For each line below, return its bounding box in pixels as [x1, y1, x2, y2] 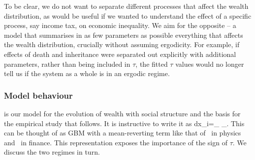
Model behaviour [4, 89, 73, 101]
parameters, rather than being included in [4, 58, 130, 69]
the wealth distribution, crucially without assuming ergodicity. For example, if [4, 39, 240, 50]
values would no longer [175, 58, 244, 69]
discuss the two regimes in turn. [4, 147, 100, 157]
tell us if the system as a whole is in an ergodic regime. [4, 68, 170, 79]
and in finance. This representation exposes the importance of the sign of [4, 137, 227, 147]
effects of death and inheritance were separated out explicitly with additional [4, 49, 236, 59]
